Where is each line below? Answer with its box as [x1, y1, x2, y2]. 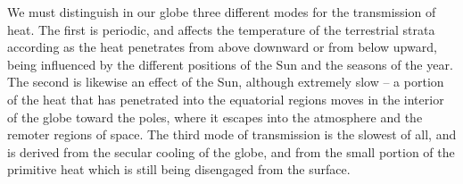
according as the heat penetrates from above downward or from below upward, [7, 38, 437, 56]
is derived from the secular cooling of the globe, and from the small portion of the [7, 142, 455, 161]
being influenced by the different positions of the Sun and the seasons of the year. [7, 54, 453, 73]
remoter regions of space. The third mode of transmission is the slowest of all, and [7, 125, 457, 144]
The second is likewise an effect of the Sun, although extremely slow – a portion [7, 72, 444, 91]
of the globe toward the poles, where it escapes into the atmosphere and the [7, 107, 423, 126]
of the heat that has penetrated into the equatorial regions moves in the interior [7, 89, 444, 108]
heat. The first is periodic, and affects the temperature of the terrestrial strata [7, 20, 435, 38]
